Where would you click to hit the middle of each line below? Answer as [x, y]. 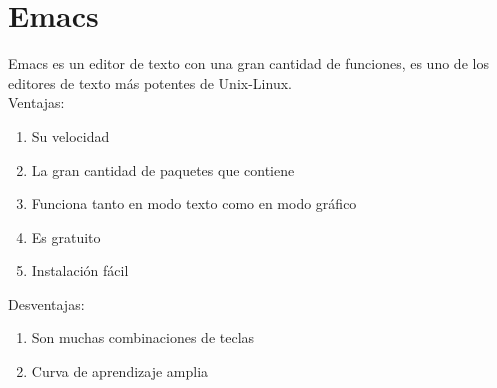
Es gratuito [66, 236]
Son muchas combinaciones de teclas [143, 337]
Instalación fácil [80, 270]
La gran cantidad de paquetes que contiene [163, 169]
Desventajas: [46, 303]
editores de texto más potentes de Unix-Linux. [150, 82]
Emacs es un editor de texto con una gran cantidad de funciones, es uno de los [248, 63]
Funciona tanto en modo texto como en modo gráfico [194, 203]
